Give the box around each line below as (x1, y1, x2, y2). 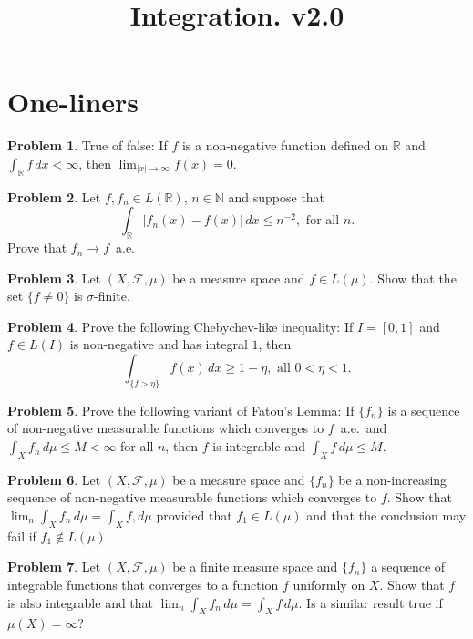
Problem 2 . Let (7, 187, 101, 206)
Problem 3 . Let (7, 268, 101, 287)
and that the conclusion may (306, 506, 467, 525)
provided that (156, 506, 232, 525)
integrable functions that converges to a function (7, 575, 279, 594)
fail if (7, 526, 36, 545)
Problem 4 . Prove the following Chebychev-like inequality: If (7, 316, 354, 335)
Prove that (7, 238, 67, 257)
